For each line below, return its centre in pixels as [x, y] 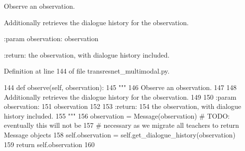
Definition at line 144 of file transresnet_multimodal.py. [87, 71]
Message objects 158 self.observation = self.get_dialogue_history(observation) [120, 134]
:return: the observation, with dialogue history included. [87, 54]
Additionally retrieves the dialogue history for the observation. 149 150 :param [120, 97]
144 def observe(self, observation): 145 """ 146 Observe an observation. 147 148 [120, 87]
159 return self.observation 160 [49, 144]
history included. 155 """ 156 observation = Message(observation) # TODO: [117, 115]
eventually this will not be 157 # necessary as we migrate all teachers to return [122, 125]
